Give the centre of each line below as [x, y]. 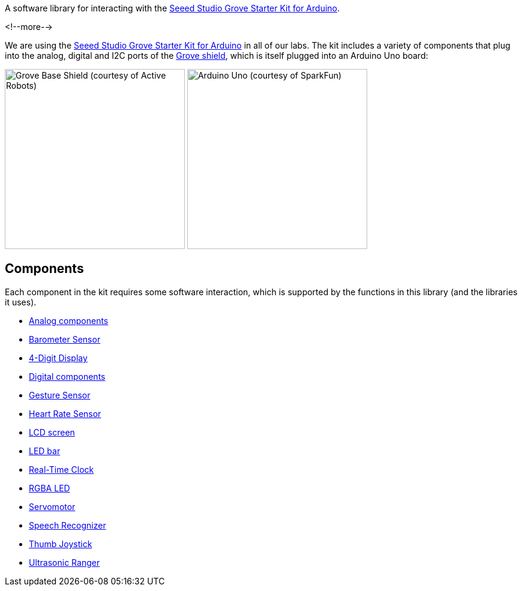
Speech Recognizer [67, 525]
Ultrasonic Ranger [64, 562]
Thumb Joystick [61, 544]
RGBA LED [49, 488]
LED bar [45, 451]
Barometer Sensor [65, 339]
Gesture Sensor [60, 395]
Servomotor [52, 506]
